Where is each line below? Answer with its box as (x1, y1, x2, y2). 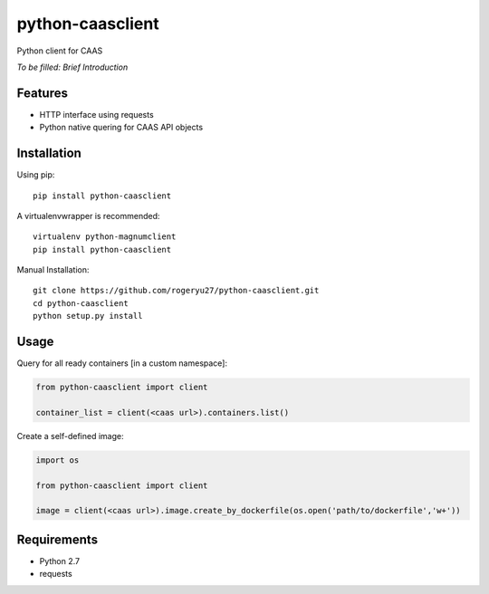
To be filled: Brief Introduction (16, 62, 129, 72)
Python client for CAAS (16, 45, 103, 56)
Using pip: (16, 169, 55, 180)
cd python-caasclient (33, 298, 129, 308)
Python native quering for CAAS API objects (39, 122, 204, 133)
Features (16, 85, 68, 101)
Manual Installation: (16, 264, 90, 275)
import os (35, 455, 80, 465)
